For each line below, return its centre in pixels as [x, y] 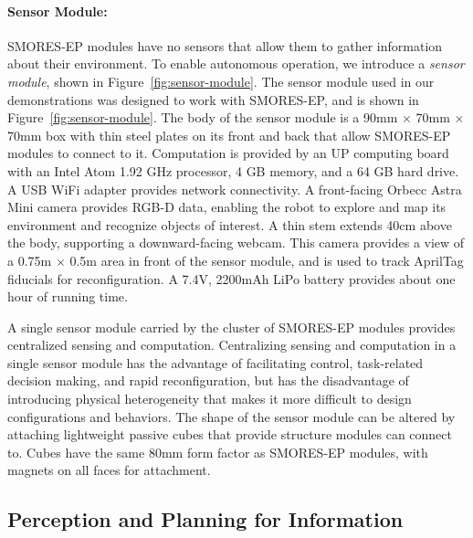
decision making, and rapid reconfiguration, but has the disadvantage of [208, 380]
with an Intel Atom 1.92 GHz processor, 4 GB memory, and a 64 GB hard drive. [233, 170]
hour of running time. [68, 296]
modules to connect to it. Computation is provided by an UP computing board [228, 153]
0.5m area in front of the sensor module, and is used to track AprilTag [267, 260]
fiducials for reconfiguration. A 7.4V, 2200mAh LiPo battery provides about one [231, 278]
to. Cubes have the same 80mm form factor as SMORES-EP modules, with [218, 452]
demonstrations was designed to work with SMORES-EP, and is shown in [213, 99]
